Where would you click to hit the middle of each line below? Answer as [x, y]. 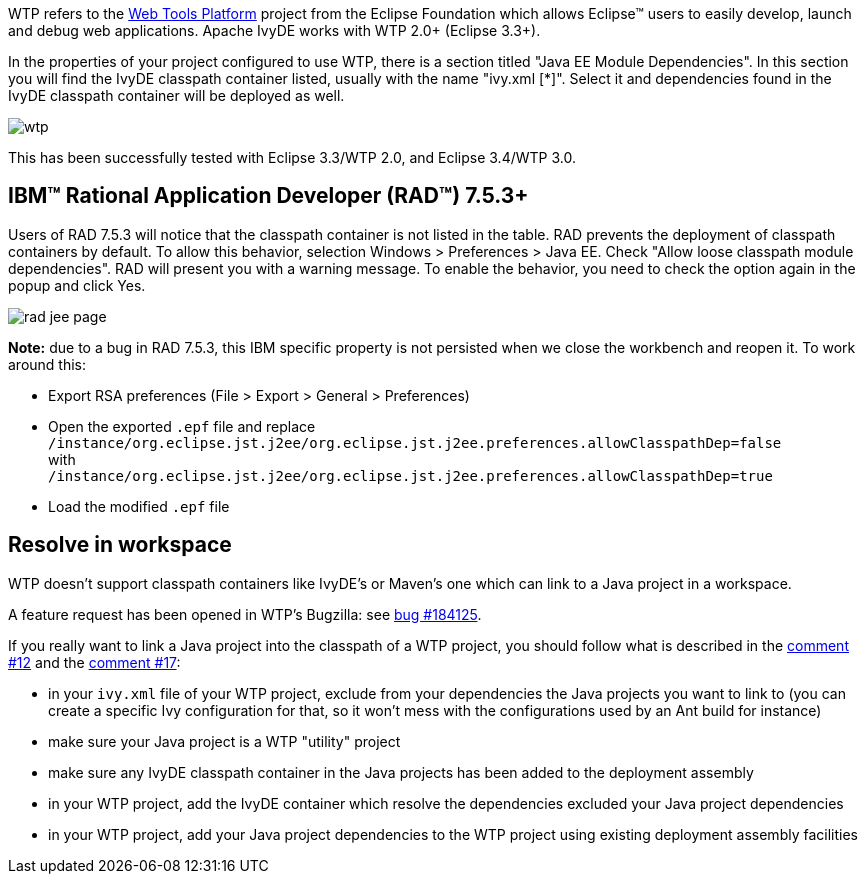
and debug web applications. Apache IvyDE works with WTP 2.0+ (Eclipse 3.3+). [274, 30]
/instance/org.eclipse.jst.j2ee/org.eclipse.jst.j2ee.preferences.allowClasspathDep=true [410, 475]
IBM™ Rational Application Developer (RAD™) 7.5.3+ [268, 196]
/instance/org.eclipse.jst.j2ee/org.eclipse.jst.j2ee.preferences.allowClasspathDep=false [415, 442]
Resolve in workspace [120, 545]
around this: [47, 364]
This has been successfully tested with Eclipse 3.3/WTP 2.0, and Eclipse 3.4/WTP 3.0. [292, 157]
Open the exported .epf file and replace [182, 426]
